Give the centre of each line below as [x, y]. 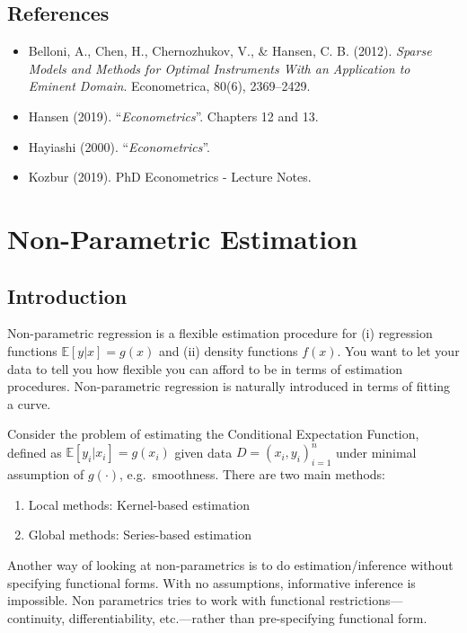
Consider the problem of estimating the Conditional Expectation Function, [213, 434]
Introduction [67, 295]
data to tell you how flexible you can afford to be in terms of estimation [205, 368]
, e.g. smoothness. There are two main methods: [252, 474]
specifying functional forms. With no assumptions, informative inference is [211, 582]
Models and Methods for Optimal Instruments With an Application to [219, 68]
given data [203, 452]
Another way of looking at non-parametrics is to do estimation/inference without [230, 564]
